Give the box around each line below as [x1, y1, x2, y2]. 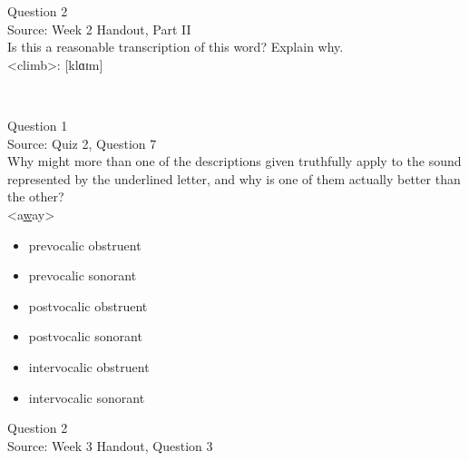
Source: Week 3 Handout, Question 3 [7, 436, 213, 455]
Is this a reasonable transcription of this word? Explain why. [7, 37, 344, 56]
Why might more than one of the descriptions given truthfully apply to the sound [7, 152, 462, 171]
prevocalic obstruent [28, 235, 142, 254]
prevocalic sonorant [28, 266, 137, 285]
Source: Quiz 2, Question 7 [7, 133, 157, 152]
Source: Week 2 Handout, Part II [7, 19, 191, 38]
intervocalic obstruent [28, 357, 150, 376]
